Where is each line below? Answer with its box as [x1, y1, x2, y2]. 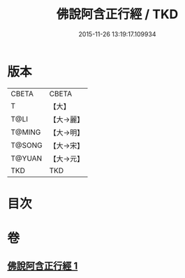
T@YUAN [10, 153, 43, 163]
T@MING [10, 127, 41, 137]
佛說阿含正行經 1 [7, 260, 78, 272]
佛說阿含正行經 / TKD [56, 6, 179, 22]
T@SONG [10, 140, 43, 150]
